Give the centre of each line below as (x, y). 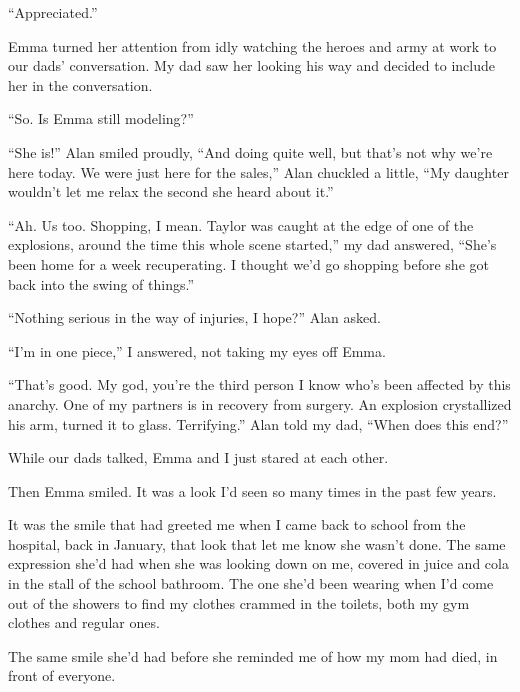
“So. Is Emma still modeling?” (101, 118)
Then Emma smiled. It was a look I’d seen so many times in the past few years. (252, 490)
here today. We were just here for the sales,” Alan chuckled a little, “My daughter (258, 171)
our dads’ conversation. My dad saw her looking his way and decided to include (251, 65)
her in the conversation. (80, 84)
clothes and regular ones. (84, 622)
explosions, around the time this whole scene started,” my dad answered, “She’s (252, 244)
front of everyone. (62, 675)
